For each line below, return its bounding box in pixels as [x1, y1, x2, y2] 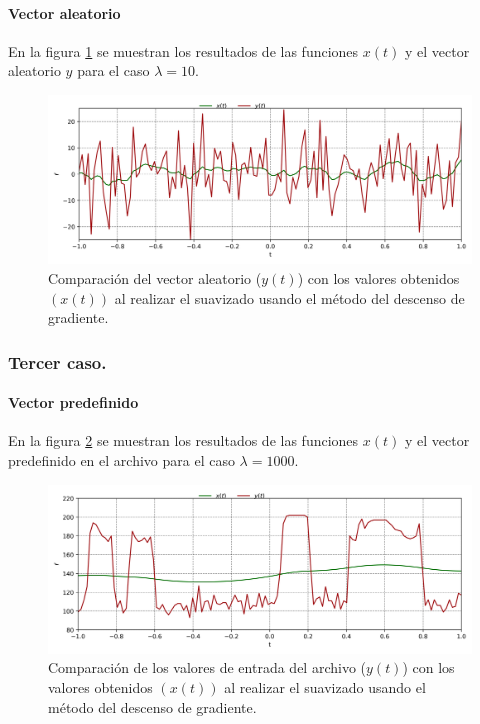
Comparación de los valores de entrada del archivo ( [48, 657, 367, 678]
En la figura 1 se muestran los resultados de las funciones [8, 40, 359, 61]
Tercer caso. [8, 349, 107, 374]
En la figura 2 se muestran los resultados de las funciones [8, 430, 359, 451]
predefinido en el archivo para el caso [8, 449, 235, 470]
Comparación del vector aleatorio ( [48, 267, 262, 288]
